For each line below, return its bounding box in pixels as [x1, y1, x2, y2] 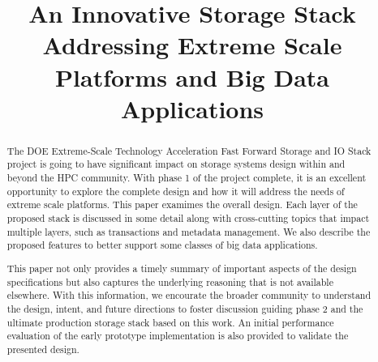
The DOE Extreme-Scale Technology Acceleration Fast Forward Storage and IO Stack [6, 143, 372, 157]
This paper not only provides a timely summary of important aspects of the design [6, 261, 357, 275]
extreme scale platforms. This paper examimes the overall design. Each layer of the [6, 198, 358, 211]
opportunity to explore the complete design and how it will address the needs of [6, 184, 345, 198]
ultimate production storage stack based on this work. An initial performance [6, 315, 334, 329]
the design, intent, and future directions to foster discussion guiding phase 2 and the [6, 301, 363, 315]
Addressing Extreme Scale [42, 28, 342, 62]
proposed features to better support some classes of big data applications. [6, 238, 318, 252]
